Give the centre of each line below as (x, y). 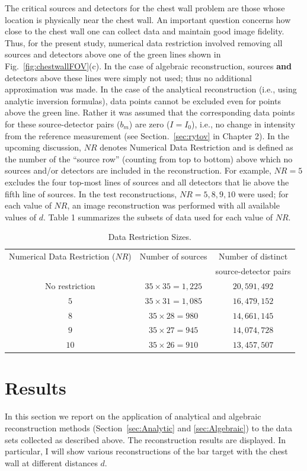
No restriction (70, 285)
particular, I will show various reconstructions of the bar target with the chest (146, 451)
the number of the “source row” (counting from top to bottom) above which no (149, 158)
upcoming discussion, (43, 147)
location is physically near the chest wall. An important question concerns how (148, 19)
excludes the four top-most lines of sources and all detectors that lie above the (147, 182)
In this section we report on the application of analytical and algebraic (133, 416)
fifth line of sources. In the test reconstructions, (91, 193)
